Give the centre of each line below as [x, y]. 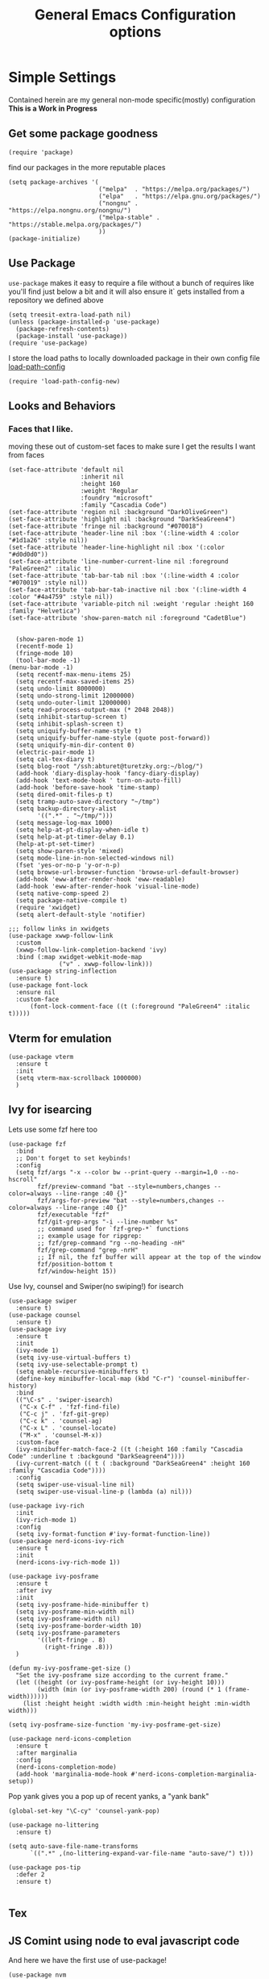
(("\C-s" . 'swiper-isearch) [64, 1400]
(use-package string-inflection [62, 971]
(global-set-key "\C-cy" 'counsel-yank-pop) [84, 1811]
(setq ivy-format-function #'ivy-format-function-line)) [113, 1534]
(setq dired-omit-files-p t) [64, 795]
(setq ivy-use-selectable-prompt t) [77, 1364]
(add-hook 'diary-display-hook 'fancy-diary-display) [108, 774]
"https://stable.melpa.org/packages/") [75, 224]
